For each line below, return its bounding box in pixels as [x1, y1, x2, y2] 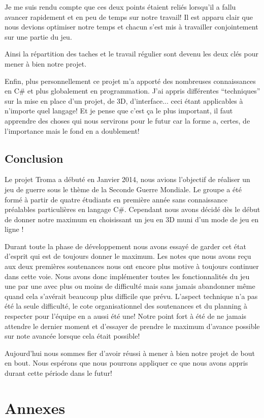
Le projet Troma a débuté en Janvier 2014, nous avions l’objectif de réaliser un [5, 174, 250, 185]
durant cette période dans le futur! [5, 368, 112, 378]
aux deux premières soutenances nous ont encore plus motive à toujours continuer [5, 261, 259, 272]
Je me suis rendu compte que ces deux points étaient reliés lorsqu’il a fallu [5, 2, 236, 12]
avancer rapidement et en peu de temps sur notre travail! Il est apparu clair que [5, 11, 253, 22]
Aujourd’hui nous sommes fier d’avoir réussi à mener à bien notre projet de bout [5, 347, 255, 358]
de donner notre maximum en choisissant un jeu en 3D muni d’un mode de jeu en [5, 214, 259, 224]
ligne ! [5, 224, 24, 234]
